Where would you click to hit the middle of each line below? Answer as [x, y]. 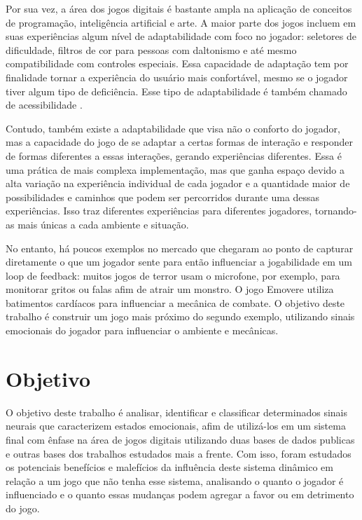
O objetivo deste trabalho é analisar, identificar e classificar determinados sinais [177, 412]
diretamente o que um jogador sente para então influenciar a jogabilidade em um [179, 262]
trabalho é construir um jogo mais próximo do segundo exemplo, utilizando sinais [180, 316]
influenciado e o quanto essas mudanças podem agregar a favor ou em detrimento [180, 494]
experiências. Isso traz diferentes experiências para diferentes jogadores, [159, 211]
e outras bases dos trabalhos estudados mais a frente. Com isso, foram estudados [179, 453]
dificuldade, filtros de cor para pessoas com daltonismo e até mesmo [151, 49]
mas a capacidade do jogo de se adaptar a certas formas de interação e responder [180, 142]
